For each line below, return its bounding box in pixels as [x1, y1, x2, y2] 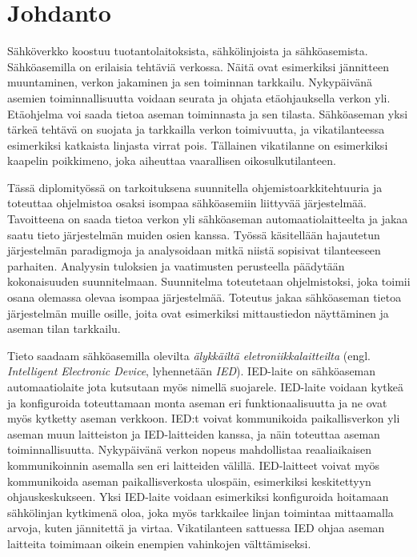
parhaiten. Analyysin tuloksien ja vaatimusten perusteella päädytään [7, 257, 345, 274]
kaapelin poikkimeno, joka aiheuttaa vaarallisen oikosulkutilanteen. [7, 152, 336, 169]
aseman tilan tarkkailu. [7, 320, 121, 337]
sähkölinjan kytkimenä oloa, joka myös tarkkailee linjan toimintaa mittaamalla [7, 503, 394, 520]
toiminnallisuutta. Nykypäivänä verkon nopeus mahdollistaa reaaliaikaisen [7, 441, 372, 458]
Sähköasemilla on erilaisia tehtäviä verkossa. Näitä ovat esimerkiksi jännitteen [7, 58, 389, 74]
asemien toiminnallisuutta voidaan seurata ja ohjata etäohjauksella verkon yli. [7, 89, 391, 106]
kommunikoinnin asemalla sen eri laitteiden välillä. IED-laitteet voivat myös [7, 456, 379, 473]
